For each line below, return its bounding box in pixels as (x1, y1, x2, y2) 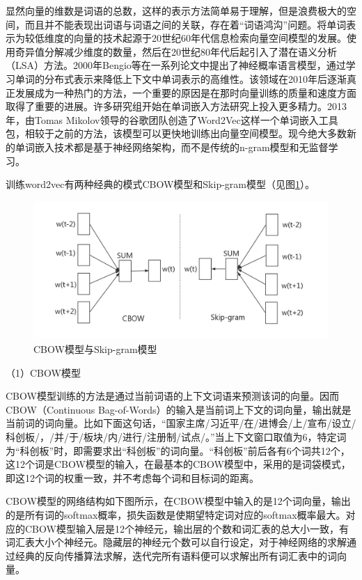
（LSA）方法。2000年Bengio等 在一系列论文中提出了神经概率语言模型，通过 (6, 58, 346, 72)
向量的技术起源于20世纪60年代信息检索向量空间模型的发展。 (73, 31, 347, 45)
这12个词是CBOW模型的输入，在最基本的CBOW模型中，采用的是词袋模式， (6, 457, 351, 471)
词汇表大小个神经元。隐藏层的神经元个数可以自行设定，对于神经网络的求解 (6, 535, 347, 549)
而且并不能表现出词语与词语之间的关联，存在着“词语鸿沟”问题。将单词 (24, 17, 347, 31)
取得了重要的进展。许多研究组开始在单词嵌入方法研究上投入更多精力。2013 (6, 99, 347, 113)
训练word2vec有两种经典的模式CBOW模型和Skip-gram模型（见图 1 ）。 (6, 177, 315, 191)
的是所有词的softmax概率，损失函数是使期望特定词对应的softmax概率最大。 (6, 508, 346, 522)
